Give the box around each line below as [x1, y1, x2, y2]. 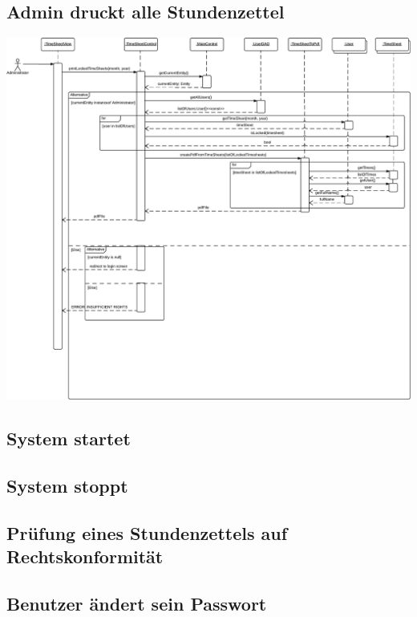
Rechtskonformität [6, 543, 164, 568]
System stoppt [6, 473, 128, 497]
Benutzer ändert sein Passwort [6, 591, 267, 615]
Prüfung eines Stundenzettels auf [6, 520, 288, 545]
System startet [6, 426, 131, 451]
